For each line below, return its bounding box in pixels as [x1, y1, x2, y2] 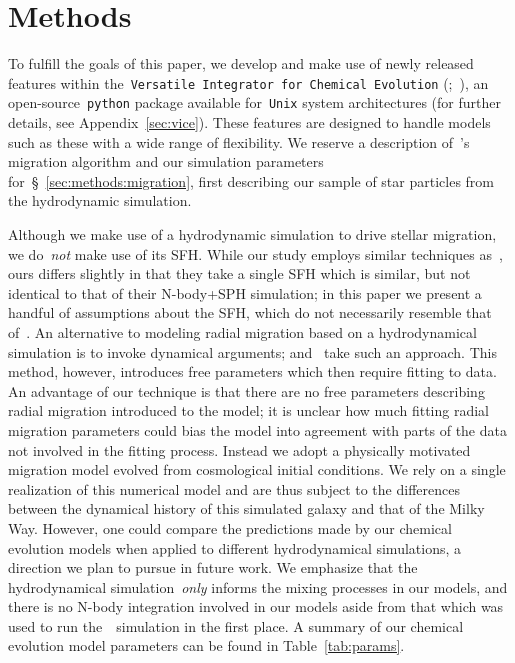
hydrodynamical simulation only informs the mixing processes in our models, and [8, 576, 508, 597]
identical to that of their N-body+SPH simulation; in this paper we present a [8, 282, 482, 303]
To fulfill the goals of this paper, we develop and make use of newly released [8, 53, 474, 74]
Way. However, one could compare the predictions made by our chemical [8, 517, 452, 538]
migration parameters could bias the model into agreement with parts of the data [8, 419, 507, 440]
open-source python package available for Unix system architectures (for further [8, 92, 501, 113]
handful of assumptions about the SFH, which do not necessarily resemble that [8, 302, 492, 323]
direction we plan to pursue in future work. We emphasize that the [8, 557, 418, 578]
